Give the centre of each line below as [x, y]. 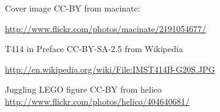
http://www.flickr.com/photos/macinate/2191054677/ [106, 28]
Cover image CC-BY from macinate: [73, 8]
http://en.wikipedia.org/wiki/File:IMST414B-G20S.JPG [110, 69]
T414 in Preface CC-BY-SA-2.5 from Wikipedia [94, 49]
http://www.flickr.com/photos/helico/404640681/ [97, 101]
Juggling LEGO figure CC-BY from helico [84, 89]
